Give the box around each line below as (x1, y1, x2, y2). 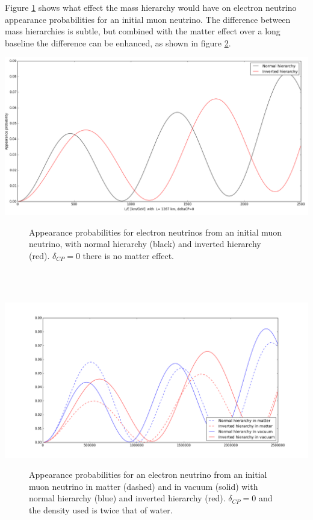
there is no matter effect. (82, 249, 174, 262)
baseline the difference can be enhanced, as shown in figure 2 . (5, 36, 231, 49)
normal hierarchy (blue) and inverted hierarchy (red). (29, 492, 226, 504)
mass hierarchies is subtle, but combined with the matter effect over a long (5, 25, 280, 37)
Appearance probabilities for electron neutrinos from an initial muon (29, 225, 282, 238)
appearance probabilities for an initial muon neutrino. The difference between (5, 13, 291, 25)
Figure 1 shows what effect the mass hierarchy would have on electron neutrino (5, 1, 297, 13)
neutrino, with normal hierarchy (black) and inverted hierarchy (29, 237, 261, 250)
